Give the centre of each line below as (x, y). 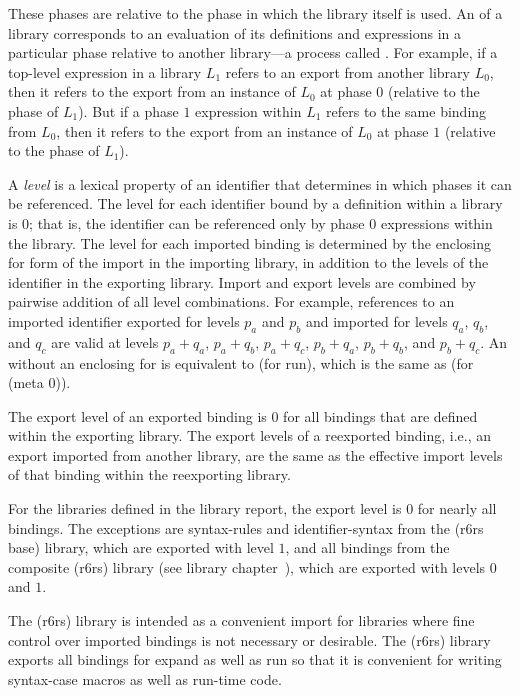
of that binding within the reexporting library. (149, 474)
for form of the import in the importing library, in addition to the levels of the (248, 262)
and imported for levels (376, 320)
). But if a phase (128, 110)
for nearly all (457, 508)
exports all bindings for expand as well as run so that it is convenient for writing (255, 659)
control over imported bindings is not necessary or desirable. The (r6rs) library (249, 639)
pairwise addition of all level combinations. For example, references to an (231, 301)
